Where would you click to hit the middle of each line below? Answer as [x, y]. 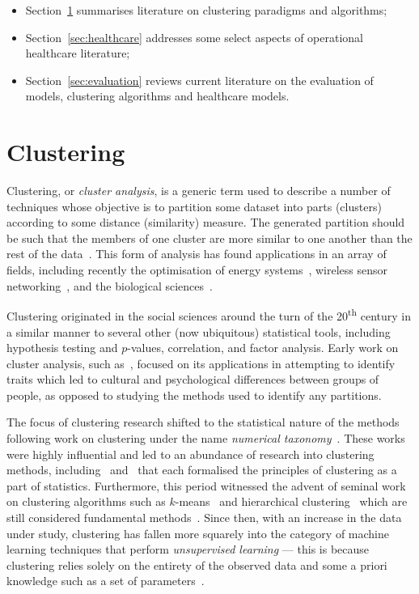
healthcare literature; [78, 53]
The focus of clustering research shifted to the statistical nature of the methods [203, 422]
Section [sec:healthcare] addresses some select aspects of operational [194, 37]
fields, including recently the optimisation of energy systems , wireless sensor [197, 270]
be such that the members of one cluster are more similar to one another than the [209, 238]
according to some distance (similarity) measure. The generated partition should [206, 222]
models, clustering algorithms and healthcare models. [157, 96]
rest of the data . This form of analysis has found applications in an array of [197, 254]
